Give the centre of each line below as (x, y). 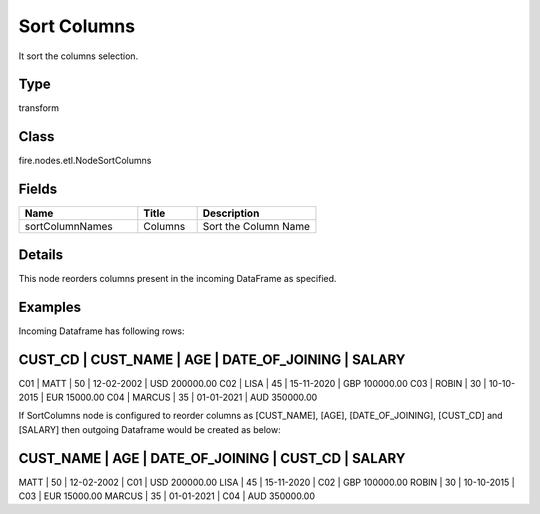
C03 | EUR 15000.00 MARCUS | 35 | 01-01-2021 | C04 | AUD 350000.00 (166, 496)
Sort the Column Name (256, 227)
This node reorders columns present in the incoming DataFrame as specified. (177, 278)
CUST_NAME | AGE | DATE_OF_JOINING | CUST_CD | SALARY (212, 458)
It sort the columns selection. (78, 56)
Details (41, 254)
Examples (50, 306)
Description (231, 213)
